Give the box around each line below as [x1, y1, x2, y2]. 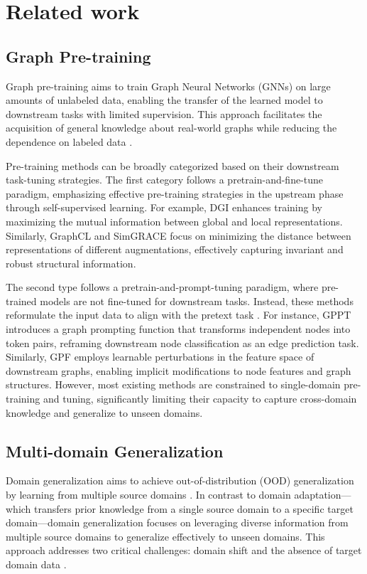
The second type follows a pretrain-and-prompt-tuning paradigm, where [6, 280, 319, 294]
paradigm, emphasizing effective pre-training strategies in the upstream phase [6, 186, 344, 201]
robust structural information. [6, 255, 136, 270]
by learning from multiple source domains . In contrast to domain [6, 487, 291, 502]
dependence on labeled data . [6, 134, 133, 149]
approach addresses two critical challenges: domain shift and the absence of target [6, 543, 362, 558]
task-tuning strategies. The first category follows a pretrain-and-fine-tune [6, 172, 324, 187]
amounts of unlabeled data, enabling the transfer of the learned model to [6, 92, 323, 107]
